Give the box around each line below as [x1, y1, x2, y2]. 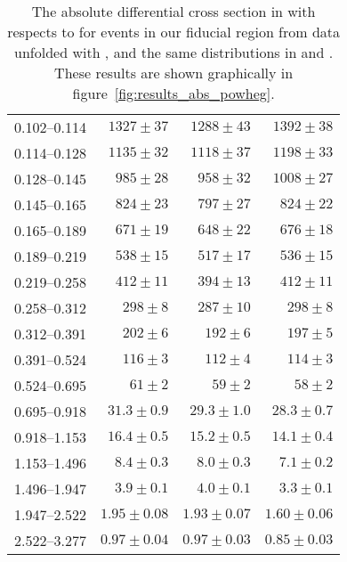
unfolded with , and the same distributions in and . [14, 42, 334, 62]
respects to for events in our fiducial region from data [7, 21, 341, 42]
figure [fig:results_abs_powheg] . [72, 83, 275, 103]
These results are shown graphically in [54, 62, 294, 83]
